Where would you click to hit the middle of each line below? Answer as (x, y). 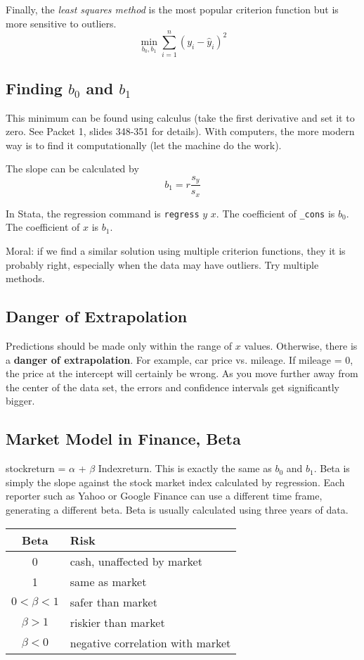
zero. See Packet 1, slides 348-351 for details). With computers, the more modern (180, 131)
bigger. (20, 401)
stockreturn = (36, 468)
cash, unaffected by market (136, 561)
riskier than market (117, 622)
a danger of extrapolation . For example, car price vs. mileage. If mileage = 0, (180, 359)
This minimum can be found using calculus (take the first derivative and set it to (180, 117)
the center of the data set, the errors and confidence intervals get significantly (173, 387)
